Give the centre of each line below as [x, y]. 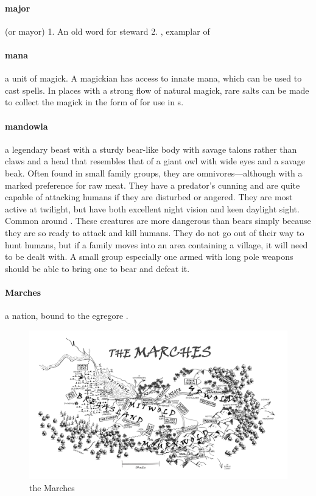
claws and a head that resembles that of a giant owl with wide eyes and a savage [155, 161]
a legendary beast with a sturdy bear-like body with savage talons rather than [151, 149]
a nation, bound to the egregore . [67, 316]
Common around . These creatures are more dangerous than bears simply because [158, 221]
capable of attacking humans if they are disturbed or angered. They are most [149, 197]
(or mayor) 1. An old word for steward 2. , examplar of [107, 31]
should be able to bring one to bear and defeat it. [97, 268]
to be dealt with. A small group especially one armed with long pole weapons [149, 257]
